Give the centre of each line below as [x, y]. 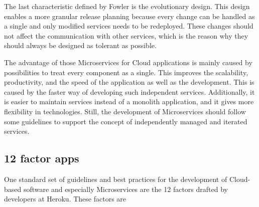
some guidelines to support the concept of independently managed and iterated [126, 121]
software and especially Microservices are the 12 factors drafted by [125, 189]
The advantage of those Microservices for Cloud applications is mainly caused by [128, 62]
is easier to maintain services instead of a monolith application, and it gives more [129, 101]
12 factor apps [42, 158]
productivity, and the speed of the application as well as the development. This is [129, 82]
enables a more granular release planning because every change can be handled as [129, 16]
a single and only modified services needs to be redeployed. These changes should [129, 26]
